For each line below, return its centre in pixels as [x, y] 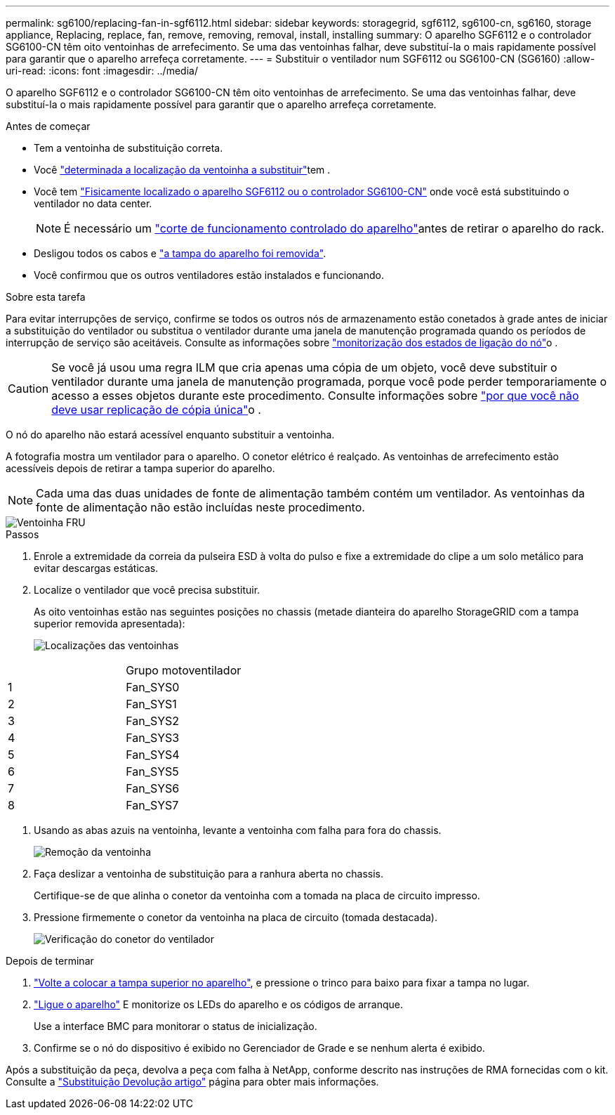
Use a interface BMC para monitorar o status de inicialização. [176, 1026]
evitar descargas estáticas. [96, 568]
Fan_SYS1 [151, 704]
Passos [22, 534]
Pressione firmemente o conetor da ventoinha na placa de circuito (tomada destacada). [236, 917]
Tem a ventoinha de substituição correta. [128, 148]
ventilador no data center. [93, 203]
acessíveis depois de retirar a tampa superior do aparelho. [140, 468]
